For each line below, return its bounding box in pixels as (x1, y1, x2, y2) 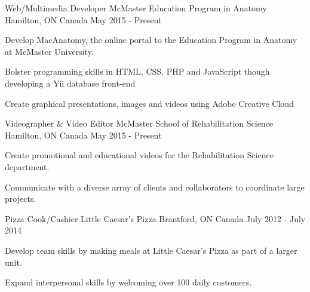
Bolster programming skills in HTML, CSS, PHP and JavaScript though (5, 65, 270, 78)
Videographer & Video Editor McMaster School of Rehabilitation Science (5, 117, 274, 130)
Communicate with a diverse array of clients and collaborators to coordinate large (5, 180, 305, 193)
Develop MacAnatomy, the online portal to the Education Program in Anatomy (5, 33, 297, 46)
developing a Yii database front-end (5, 76, 136, 89)
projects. (5, 192, 36, 205)
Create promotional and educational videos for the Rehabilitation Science (5, 149, 274, 161)
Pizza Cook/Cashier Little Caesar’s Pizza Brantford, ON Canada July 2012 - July (5, 212, 306, 225)
